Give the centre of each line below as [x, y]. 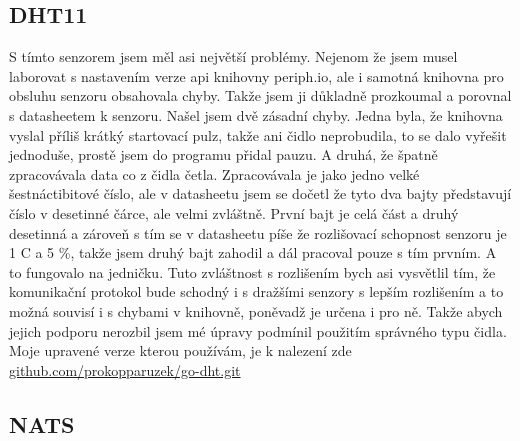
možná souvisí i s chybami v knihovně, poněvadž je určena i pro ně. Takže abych [256, 310]
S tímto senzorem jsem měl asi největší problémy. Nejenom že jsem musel [233, 56]
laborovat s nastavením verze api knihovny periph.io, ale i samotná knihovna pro [256, 75]
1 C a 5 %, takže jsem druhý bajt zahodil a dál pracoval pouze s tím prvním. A [253, 252]
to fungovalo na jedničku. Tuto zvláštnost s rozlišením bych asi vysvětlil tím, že [252, 271]
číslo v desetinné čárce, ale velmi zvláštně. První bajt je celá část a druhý [234, 212]
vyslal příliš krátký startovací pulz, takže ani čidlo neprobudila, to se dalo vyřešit [258, 134]
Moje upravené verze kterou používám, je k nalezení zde [180, 350]
